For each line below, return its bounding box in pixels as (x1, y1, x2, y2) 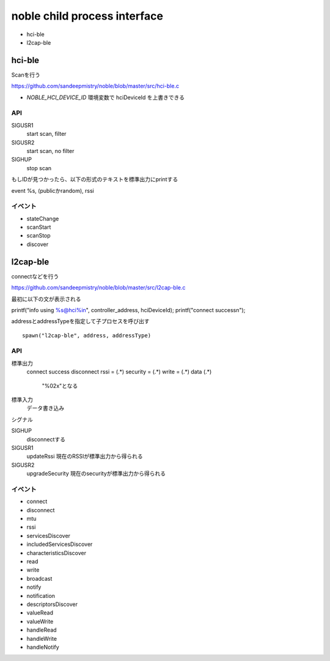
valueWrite (26, 618, 54, 625)
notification (26, 592, 55, 599)
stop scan (26, 164, 52, 171)
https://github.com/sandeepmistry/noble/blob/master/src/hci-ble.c (11, 83, 180, 90)
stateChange (26, 215, 59, 222)
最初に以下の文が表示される (11, 295, 81, 302)
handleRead (26, 626, 57, 633)
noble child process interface (11, 9, 163, 23)
